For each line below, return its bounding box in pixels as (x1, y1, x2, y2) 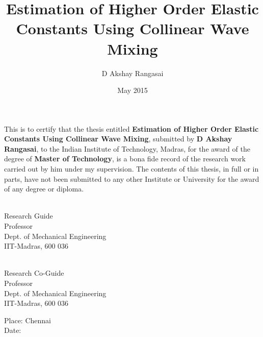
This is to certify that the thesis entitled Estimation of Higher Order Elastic (4, 123, 259, 134)
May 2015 (117, 85, 148, 95)
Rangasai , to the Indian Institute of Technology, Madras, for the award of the (4, 143, 250, 154)
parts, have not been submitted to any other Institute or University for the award (4, 173, 259, 184)
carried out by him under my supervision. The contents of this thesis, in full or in (4, 163, 259, 174)
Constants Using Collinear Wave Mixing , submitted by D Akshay (4, 133, 232, 144)
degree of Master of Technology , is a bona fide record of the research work (4, 153, 246, 164)
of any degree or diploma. (4, 183, 84, 194)
